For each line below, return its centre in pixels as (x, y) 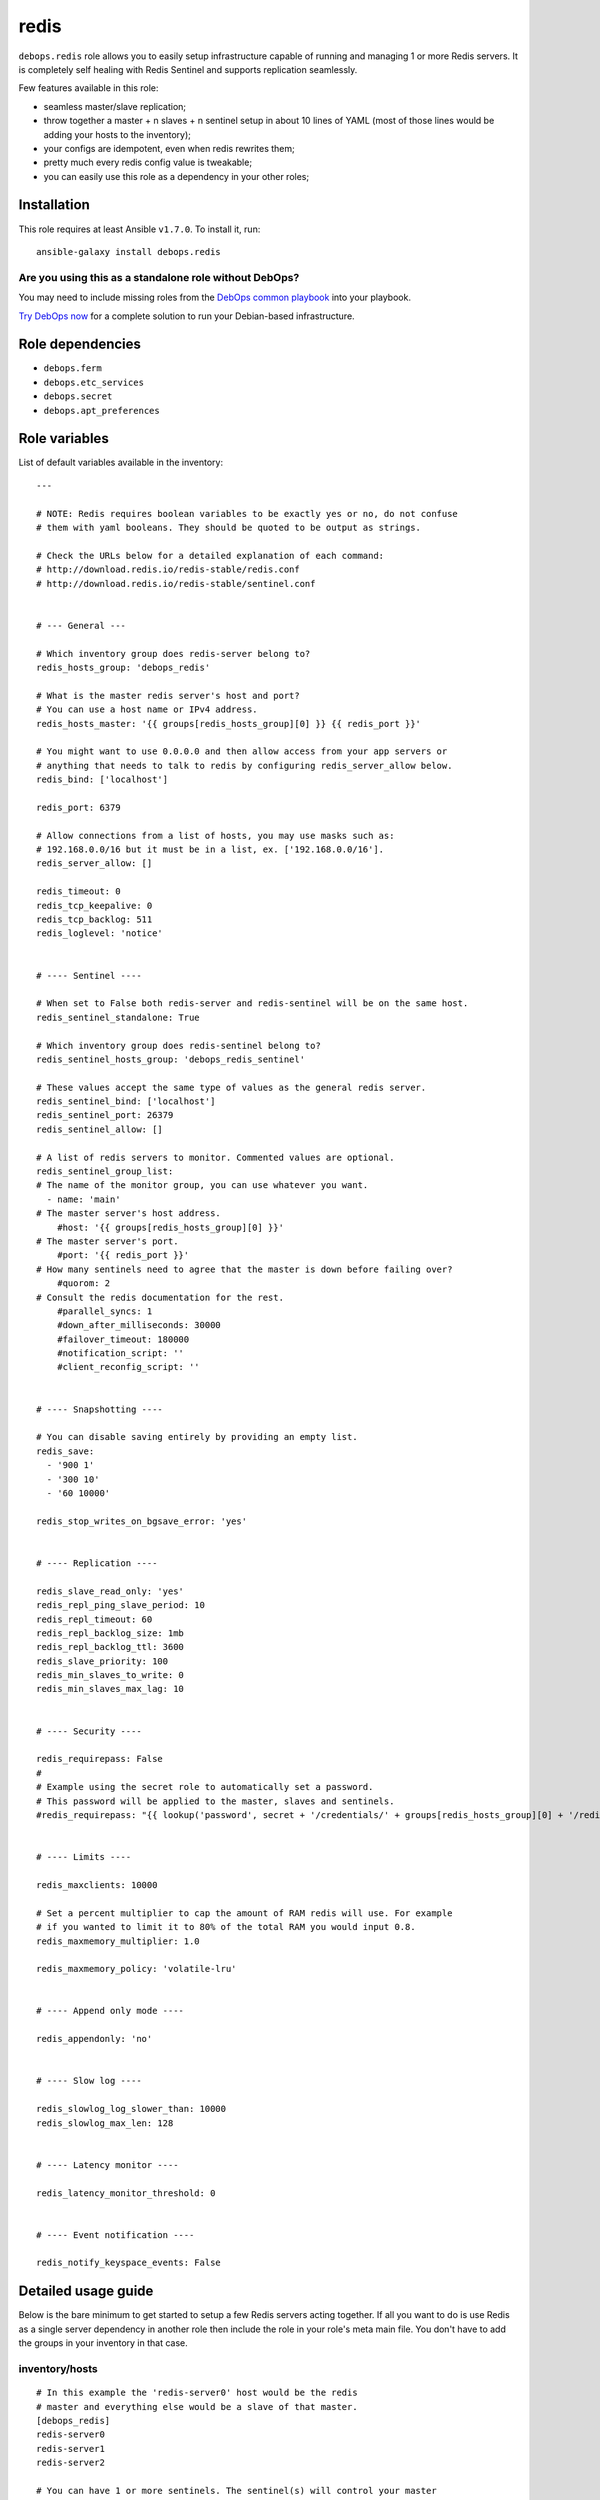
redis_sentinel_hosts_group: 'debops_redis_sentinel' (170, 1059)
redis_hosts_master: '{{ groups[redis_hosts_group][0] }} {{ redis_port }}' (229, 723)
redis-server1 (70, 2448)
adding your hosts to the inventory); (117, 134)
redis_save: (65, 1451)
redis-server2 (70, 2463)
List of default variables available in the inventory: (121, 462)
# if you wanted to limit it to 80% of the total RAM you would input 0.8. (226, 1927)
